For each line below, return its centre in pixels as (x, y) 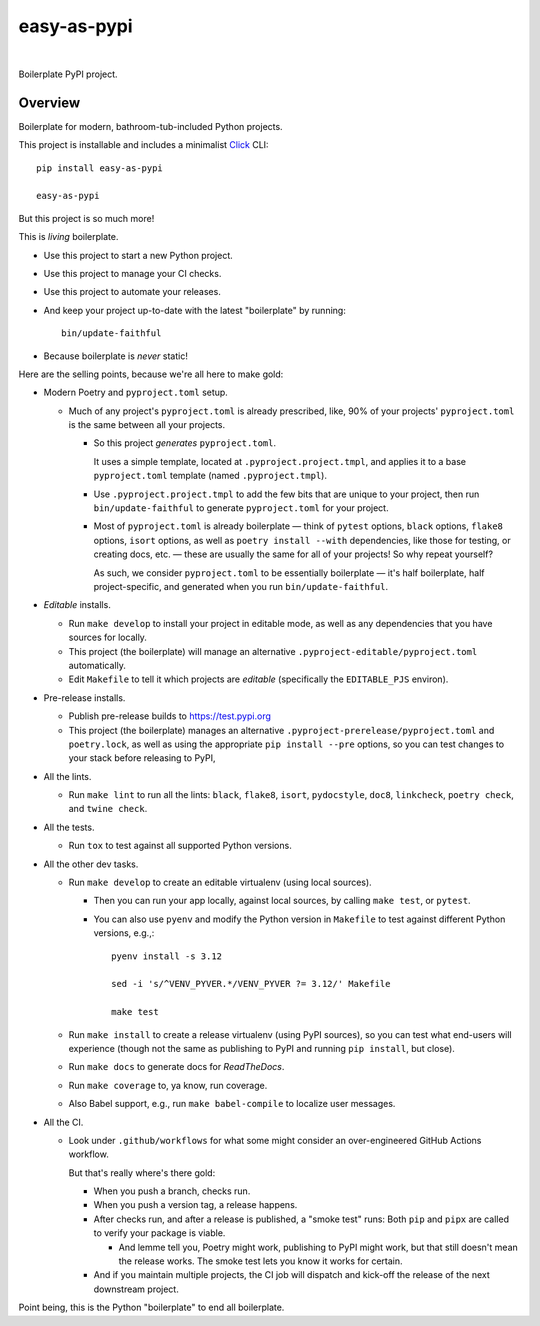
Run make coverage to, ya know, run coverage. (168, 1085)
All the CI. (63, 1122)
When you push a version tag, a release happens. (195, 1205)
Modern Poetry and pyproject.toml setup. (136, 392)
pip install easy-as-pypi (100, 168)
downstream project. (136, 1289)
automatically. (97, 665)
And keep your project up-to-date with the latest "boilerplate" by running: (195, 310)
